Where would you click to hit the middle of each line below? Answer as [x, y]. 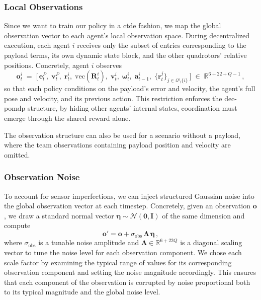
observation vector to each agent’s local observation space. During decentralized [127, 35]
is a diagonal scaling [211, 242]
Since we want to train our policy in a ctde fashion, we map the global [113, 25]
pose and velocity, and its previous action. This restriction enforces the [113, 98]
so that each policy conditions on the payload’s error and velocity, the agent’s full [130, 88]
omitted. [17, 154]
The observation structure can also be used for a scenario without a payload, [122, 135]
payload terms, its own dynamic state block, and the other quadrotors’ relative [125, 55]
